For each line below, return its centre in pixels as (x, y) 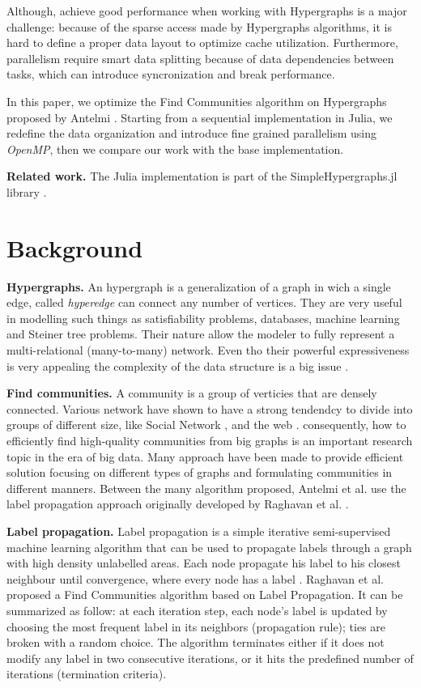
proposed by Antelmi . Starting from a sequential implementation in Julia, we (200, 117)
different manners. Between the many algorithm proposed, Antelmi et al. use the (206, 488)
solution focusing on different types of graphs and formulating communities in (200, 472)
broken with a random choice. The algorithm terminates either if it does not (196, 642)
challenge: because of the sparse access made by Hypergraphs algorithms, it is (199, 26)
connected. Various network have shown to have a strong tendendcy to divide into (210, 408)
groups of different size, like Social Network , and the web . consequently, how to (206, 425)
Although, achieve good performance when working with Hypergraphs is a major (207, 11)
